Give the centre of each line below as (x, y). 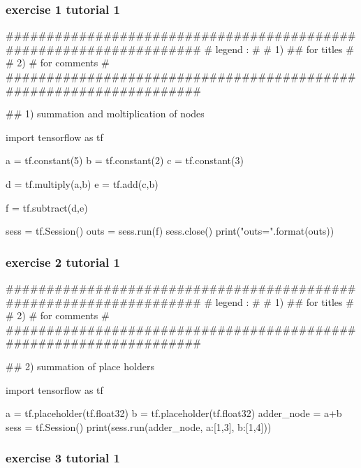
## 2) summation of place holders (80, 366)
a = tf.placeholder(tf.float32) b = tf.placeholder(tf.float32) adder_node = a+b (174, 413)
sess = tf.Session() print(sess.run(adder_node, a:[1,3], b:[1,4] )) (139, 426)
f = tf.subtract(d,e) (47, 207)
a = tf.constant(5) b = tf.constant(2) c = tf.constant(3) (125, 160)
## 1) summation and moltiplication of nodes (105, 114)
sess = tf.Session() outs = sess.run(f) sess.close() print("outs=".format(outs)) (170, 231)
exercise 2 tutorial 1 (63, 262)
